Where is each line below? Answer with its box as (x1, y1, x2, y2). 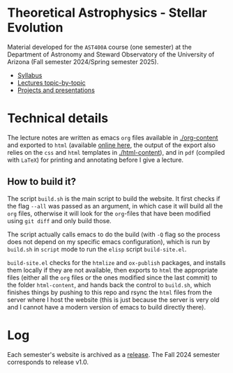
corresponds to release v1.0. (7, 358, 89, 366)
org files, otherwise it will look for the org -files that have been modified (7, 209, 211, 218)
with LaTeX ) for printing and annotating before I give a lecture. (7, 155, 183, 164)
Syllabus (17, 71, 43, 79)
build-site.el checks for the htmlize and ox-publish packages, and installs (7, 258, 226, 266)
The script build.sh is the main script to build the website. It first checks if (7, 194, 221, 203)
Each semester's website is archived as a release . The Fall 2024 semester (7, 350, 220, 358)
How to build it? (7, 176, 77, 188)
